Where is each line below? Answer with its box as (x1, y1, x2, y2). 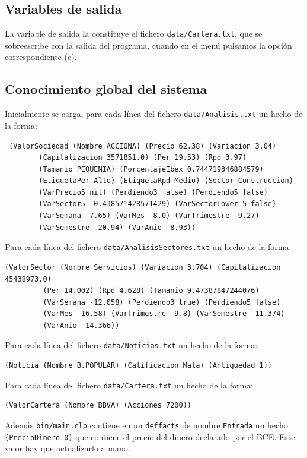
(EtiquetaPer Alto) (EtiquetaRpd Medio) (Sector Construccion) (39, 176, 293, 185)
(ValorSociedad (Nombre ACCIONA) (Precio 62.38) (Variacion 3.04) (9, 141, 277, 150)
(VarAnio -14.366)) (43, 321, 120, 330)
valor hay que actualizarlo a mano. (5, 442, 130, 454)
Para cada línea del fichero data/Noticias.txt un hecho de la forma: (5, 339, 258, 351)
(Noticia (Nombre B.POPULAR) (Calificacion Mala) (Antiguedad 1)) (5, 361, 273, 370)
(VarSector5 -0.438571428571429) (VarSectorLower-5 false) (39, 200, 277, 209)
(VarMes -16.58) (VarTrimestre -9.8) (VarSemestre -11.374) (43, 309, 285, 318)
